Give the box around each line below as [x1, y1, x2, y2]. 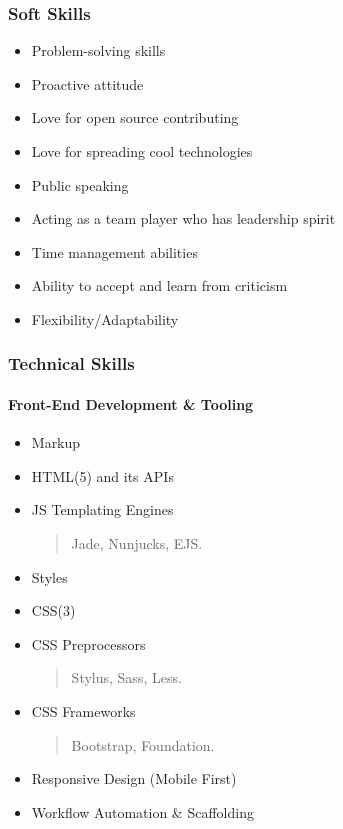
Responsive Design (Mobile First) [31, 768, 237, 789]
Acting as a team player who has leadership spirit [31, 208, 336, 229]
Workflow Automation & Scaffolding [31, 801, 254, 822]
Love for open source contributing [31, 107, 239, 128]
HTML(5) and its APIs [31, 465, 174, 486]
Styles [31, 566, 68, 587]
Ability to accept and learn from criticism [31, 275, 288, 296]
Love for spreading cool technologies [31, 141, 253, 161]
